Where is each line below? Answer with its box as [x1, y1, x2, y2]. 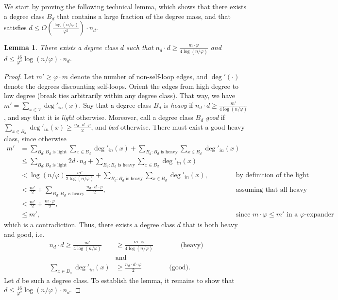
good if [205, 112, 225, 122]
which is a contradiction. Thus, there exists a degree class [4, 219, 175, 229]
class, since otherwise [4, 133, 67, 144]
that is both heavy [183, 219, 238, 229]
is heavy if [164, 100, 193, 110]
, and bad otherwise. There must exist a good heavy [91, 121, 245, 132]
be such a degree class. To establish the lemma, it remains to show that [22, 275, 235, 285]
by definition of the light [236, 171, 309, 179]
